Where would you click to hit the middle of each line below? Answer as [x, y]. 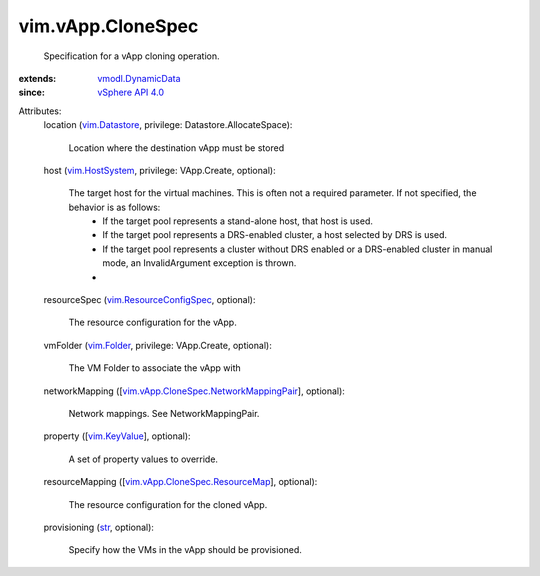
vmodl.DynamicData [139, 78]
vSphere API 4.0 [131, 92]
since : [31, 92]
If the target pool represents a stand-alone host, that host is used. [238, 221]
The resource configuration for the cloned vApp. [168, 504]
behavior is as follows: [114, 207]
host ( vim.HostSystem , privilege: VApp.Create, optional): [159, 170]
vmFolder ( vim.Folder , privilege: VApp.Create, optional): [157, 345]
